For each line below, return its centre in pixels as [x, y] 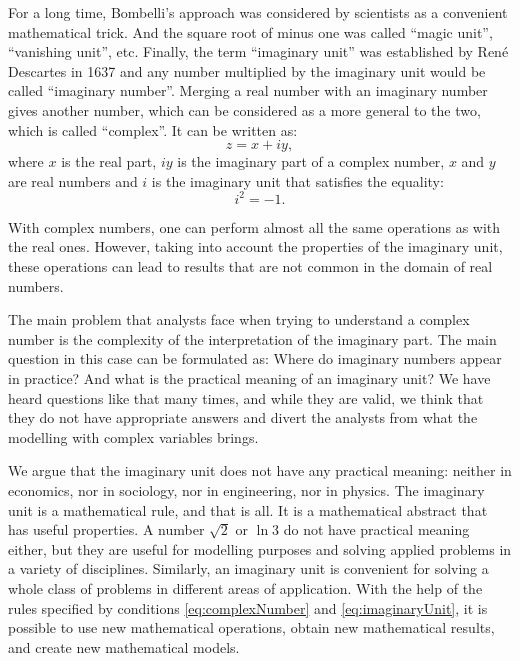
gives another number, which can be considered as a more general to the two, [244, 109]
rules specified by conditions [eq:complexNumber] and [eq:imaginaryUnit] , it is [248, 607]
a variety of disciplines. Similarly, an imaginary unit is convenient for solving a [248, 568]
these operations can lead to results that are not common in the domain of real [250, 266]
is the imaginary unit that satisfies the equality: [297, 180]
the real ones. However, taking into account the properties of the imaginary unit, [255, 246]
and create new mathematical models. [124, 646]
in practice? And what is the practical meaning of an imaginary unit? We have [249, 378]
